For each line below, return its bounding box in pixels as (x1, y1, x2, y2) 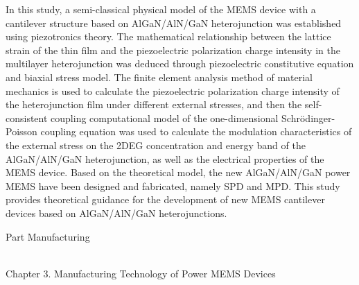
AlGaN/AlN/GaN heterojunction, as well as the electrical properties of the (6, 151, 324, 166)
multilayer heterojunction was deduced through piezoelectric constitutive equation (6, 56, 354, 71)
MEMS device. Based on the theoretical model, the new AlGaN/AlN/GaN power (6, 165, 351, 180)
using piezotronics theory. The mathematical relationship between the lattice (6, 29, 331, 44)
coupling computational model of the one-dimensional (51, 110, 279, 125)
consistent (6, 110, 48, 125)
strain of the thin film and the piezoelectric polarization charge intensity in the (6, 42, 340, 57)
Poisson (6, 124, 37, 139)
